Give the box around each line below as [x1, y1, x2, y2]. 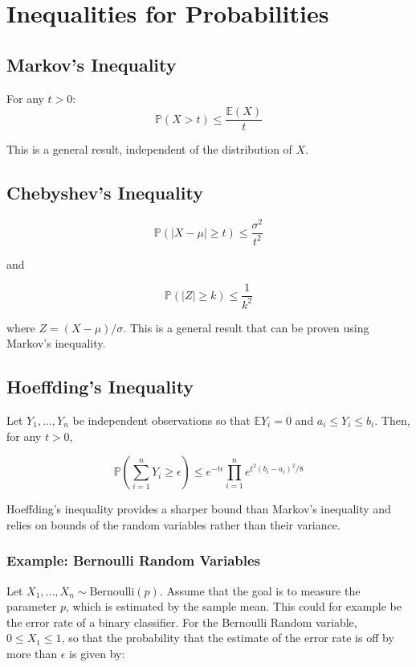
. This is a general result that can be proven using [123, 319, 369, 336]
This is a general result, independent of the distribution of [6, 141, 292, 158]
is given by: [69, 644, 125, 661]
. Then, [374, 411, 410, 428]
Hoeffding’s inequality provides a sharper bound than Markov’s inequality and [6, 500, 391, 517]
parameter [6, 598, 57, 615]
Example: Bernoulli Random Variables [6, 550, 261, 570]
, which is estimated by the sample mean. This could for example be [66, 598, 402, 615]
